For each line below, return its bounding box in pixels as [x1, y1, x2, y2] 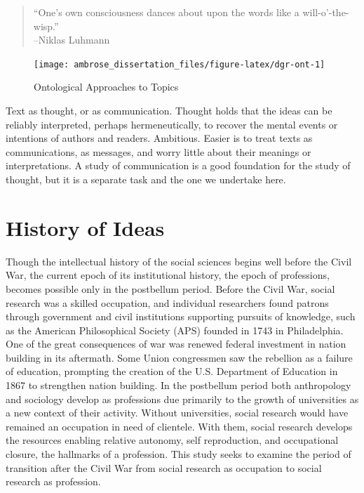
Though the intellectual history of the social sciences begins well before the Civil [6, 254, 352, 268]
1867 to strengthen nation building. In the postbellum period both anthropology [6, 378, 351, 393]
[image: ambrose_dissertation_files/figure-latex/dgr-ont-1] [34, 59, 325, 70]
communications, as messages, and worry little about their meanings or [6, 144, 311, 159]
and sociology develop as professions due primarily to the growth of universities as [6, 391, 359, 406]
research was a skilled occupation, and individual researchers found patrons [6, 295, 329, 310]
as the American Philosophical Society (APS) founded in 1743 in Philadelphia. [6, 322, 344, 337]
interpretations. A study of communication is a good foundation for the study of [6, 158, 351, 173]
